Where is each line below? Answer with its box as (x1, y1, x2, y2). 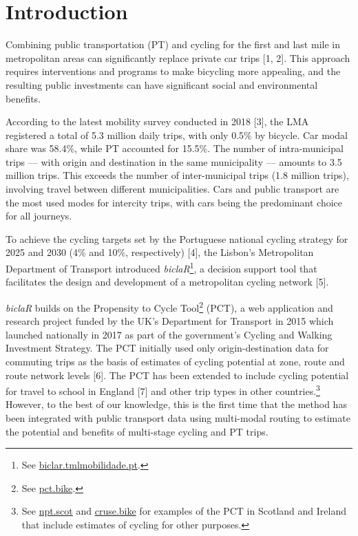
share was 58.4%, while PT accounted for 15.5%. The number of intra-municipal (6, 141, 344, 156)
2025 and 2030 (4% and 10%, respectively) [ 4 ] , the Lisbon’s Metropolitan (6, 245, 314, 259)
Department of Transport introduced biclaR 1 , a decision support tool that (6, 259, 317, 275)
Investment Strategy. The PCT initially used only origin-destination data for (6, 341, 329, 355)
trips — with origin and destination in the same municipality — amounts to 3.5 (6, 154, 342, 169)
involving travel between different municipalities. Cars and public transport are (6, 182, 339, 196)
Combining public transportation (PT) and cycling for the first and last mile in (6, 37, 340, 52)
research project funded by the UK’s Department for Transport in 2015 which (6, 314, 334, 328)
